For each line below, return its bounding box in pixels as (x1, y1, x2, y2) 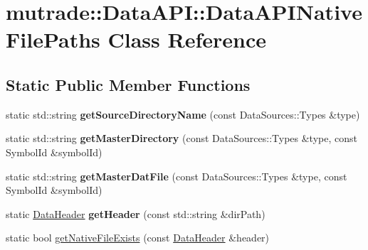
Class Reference (107, 25, 266, 54)
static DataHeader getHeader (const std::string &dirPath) (6, 206, 266, 221)
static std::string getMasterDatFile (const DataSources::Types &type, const (6, 168, 347, 183)
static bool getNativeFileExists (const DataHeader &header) (6, 230, 270, 245)
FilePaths (6, 25, 100, 54)
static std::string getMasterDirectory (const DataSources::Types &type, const (6, 131, 357, 146)
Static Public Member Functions (6, 73, 251, 95)
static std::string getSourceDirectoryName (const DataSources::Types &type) (6, 107, 360, 121)
